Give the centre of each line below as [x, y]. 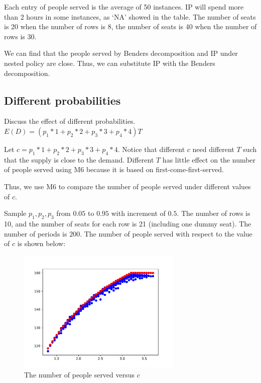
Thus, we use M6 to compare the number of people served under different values [127, 186]
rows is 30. [20, 36]
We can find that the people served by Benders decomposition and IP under [121, 53]
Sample [15, 213]
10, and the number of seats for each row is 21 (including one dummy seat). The [128, 223]
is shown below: [41, 243]
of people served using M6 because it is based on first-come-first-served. [114, 169]
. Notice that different [151, 149]
